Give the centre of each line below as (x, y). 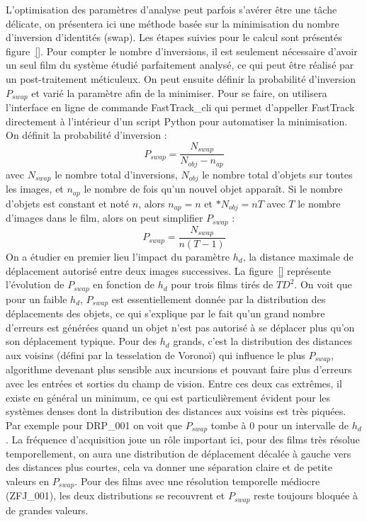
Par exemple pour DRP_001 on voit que (94, 425)
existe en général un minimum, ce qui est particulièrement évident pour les (168, 397)
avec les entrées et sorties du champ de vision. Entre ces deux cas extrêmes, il (174, 383)
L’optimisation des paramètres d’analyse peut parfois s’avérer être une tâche (171, 9)
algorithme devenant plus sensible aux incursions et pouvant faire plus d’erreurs (179, 369)
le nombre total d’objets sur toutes (277, 174)
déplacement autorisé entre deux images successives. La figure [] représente (168, 270)
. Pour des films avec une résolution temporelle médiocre (197, 481)
